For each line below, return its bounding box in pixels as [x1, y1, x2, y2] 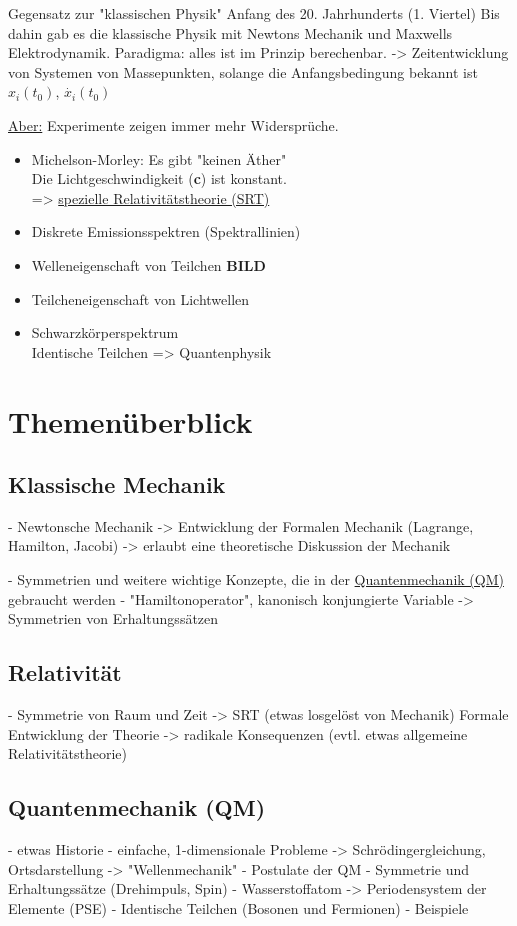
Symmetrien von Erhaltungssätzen [8, 608, 219, 629]
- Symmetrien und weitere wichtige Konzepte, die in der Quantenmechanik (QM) [8, 569, 504, 590]
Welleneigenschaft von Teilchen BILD [31, 254, 266, 275]
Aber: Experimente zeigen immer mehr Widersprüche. [8, 114, 339, 135]
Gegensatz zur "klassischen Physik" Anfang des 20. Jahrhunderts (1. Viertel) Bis [8, 3, 500, 23]
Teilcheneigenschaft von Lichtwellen [31, 288, 250, 309]
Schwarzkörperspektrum [31, 322, 179, 343]
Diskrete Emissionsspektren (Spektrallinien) [31, 221, 301, 242]
